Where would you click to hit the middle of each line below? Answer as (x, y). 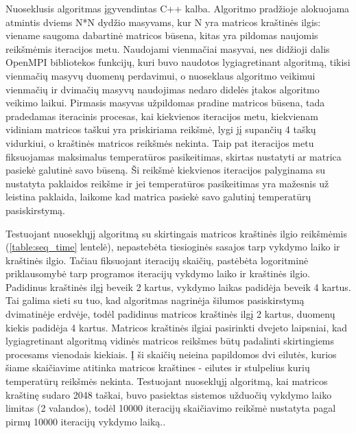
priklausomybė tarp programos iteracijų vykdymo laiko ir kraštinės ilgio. (158, 273)
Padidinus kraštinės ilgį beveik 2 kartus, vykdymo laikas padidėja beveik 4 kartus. (178, 286)
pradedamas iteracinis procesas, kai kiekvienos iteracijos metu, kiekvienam (162, 116)
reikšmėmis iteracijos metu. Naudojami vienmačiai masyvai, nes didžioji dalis (168, 48)
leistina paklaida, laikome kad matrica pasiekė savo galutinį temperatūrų (158, 197)
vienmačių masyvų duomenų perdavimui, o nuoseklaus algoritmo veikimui (161, 75)
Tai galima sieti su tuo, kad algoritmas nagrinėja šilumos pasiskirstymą (155, 300)
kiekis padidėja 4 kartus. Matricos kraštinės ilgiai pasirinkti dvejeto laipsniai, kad (177, 327)
